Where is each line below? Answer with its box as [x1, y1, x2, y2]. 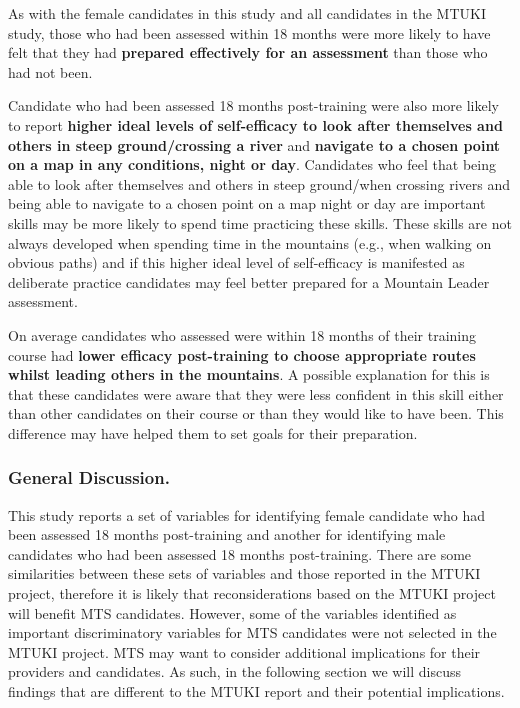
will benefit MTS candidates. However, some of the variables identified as [8, 602, 457, 623]
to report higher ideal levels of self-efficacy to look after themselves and [8, 114, 503, 135]
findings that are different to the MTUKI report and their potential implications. [8, 681, 505, 702]
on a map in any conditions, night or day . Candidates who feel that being [8, 154, 496, 175]
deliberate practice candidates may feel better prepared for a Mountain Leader [8, 271, 490, 292]
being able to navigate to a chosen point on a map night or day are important [8, 193, 486, 214]
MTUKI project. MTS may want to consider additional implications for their [8, 641, 481, 662]
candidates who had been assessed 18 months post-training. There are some [8, 543, 472, 564]
